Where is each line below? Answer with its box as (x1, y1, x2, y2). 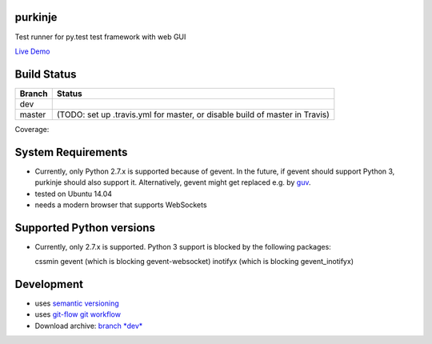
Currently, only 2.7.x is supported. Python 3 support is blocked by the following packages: (34, 242, 331, 251)
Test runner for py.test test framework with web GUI (14, 32, 186, 42)
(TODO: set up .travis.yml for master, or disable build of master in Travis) (56, 109, 330, 120)
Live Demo (14, 46, 50, 56)
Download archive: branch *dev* (34, 321, 143, 330)
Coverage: (14, 124, 50, 134)
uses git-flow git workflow (34, 310, 122, 319)
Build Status (14, 67, 77, 81)
